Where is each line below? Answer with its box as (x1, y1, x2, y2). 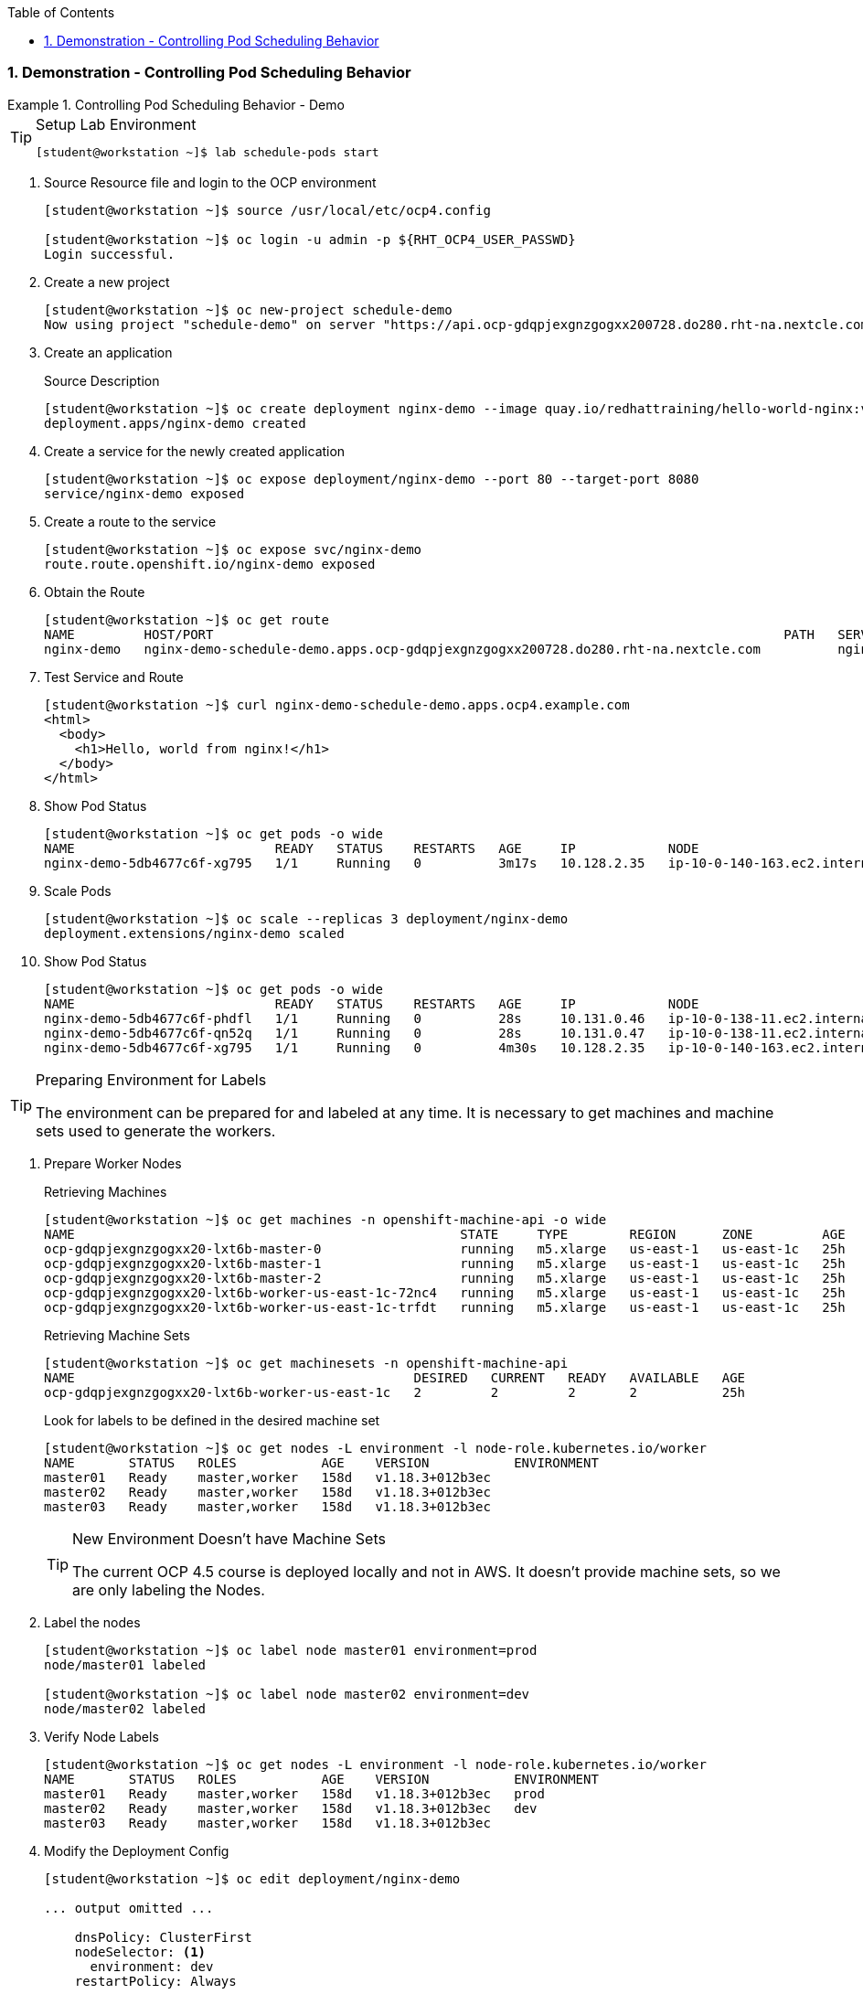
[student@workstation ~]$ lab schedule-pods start (36, 144, 379, 159)
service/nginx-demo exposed (44, 485, 245, 501)
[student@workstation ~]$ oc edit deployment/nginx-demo (44, 1871, 461, 1886)
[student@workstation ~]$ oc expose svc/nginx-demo (44, 541, 422, 557)
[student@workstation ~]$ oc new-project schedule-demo (44, 302, 453, 317)
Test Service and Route (44, 668, 184, 685)
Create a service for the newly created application (44, 443, 346, 459)
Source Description (44, 372, 160, 389)
